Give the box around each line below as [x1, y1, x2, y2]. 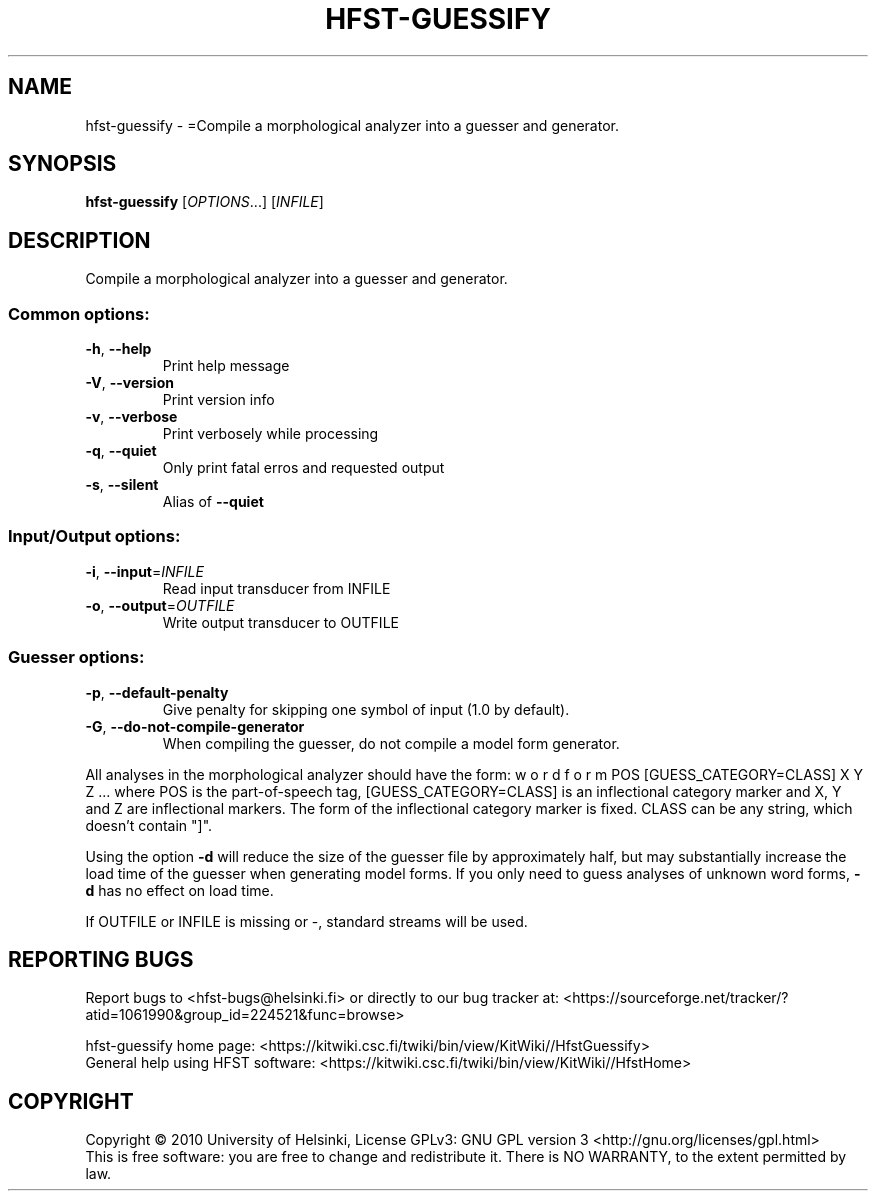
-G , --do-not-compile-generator [85, 717, 305, 735]
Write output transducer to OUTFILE [162, 613, 399, 631]
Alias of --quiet [162, 493, 264, 511]
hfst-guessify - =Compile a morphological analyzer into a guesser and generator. [85, 116, 619, 134]
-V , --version [85, 374, 174, 392]
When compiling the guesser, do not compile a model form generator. [162, 734, 620, 752]
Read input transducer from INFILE [162, 579, 391, 597]
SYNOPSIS [8, 151, 117, 177]
